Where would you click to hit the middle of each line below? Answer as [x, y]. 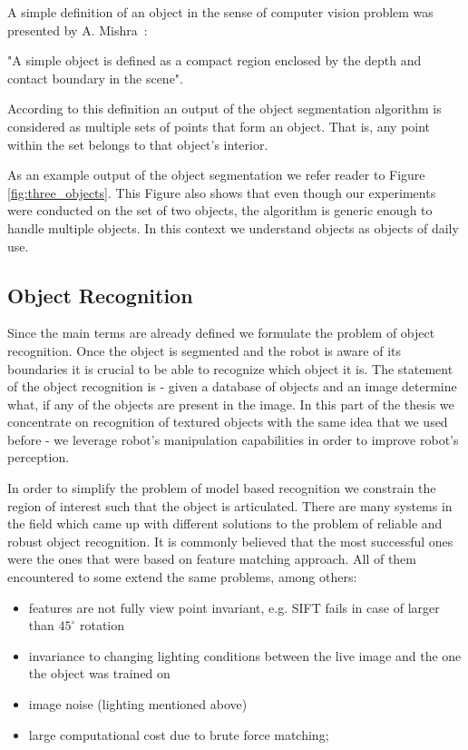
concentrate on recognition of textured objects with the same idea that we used [228, 422]
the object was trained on [99, 673]
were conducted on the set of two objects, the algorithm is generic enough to [220, 210]
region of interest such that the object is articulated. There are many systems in [230, 505]
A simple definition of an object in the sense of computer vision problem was [220, 12]
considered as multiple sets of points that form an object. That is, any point [219, 126]
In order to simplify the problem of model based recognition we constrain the [222, 488]
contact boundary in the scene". [95, 78]
